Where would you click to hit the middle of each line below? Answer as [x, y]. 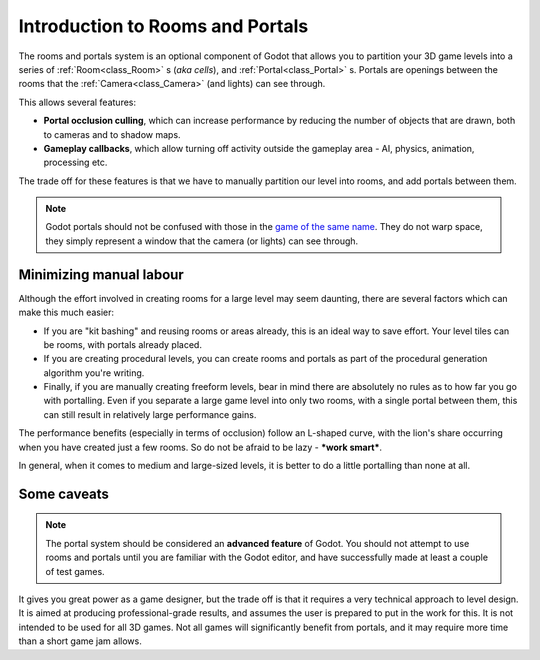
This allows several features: [77, 102]
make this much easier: [66, 312]
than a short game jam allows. [80, 641]
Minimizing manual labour [101, 274]
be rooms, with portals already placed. [122, 344]
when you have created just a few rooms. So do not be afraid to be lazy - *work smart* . [200, 447]
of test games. [75, 571]
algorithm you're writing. [94, 372]
